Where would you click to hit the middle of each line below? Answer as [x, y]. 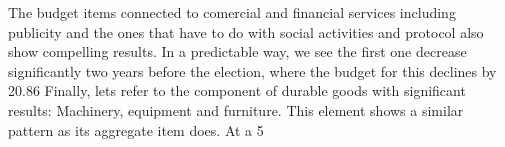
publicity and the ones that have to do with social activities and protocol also [246, 31]
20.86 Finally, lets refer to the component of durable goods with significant [237, 90]
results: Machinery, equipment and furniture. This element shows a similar [236, 109]
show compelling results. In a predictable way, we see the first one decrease [237, 51]
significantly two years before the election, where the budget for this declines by [252, 70]
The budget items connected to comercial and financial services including [232, 12]
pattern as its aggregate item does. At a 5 [136, 129]
